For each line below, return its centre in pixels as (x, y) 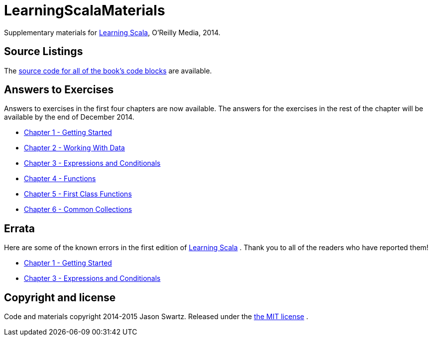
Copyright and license (60, 297)
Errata (19, 228)
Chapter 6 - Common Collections (78, 209)
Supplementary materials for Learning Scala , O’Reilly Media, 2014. (112, 32)
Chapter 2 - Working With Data (74, 148)
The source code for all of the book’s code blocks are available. (108, 70)
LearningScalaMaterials (85, 10)
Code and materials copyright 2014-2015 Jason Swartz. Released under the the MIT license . (156, 317)
